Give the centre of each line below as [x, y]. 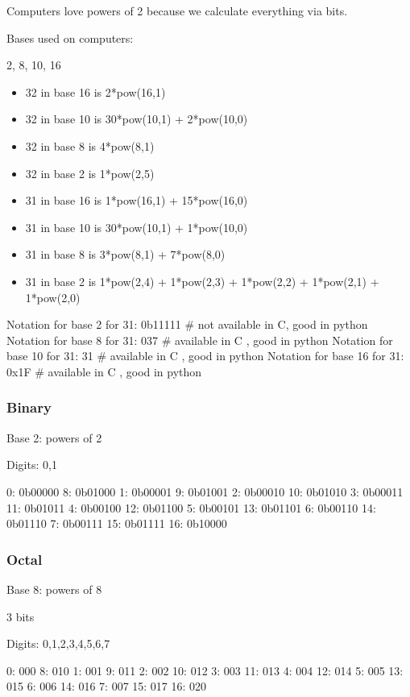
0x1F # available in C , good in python [104, 371]
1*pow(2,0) [53, 297]
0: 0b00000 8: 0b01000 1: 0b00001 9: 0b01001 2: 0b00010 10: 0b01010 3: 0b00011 [205, 491]
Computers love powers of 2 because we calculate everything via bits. [177, 10]
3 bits [21, 616]
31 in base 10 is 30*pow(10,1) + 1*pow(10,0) [137, 227]
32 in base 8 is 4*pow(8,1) [90, 145]
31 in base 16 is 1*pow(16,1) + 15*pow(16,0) [137, 200]
